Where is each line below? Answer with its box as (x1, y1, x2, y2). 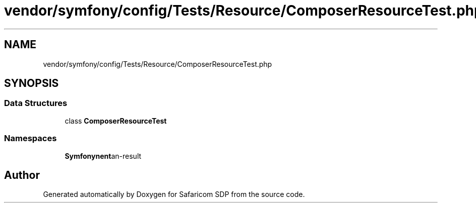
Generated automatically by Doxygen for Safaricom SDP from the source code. (43, 190, 305, 199)
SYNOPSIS (4, 77, 59, 90)
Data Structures (4, 98, 68, 109)
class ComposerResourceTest (65, 116, 167, 125)
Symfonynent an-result (65, 151, 142, 160)
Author (4, 168, 40, 181)
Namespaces (4, 133, 57, 144)
